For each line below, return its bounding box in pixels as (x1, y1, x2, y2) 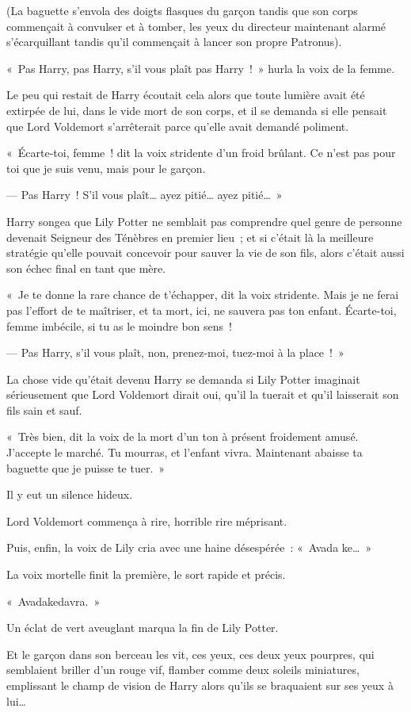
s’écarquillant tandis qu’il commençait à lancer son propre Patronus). (6, 33, 342, 50)
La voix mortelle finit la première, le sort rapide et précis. (6, 566, 286, 583)
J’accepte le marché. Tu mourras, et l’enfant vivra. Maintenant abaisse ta (6, 444, 363, 461)
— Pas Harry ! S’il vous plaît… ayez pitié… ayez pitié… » (6, 186, 283, 203)
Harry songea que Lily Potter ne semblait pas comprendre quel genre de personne (6, 212, 402, 229)
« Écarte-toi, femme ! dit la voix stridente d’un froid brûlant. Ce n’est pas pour (6, 144, 396, 161)
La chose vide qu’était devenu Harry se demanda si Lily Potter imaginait (6, 370, 360, 387)
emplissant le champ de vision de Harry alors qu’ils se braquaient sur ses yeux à (6, 677, 394, 693)
